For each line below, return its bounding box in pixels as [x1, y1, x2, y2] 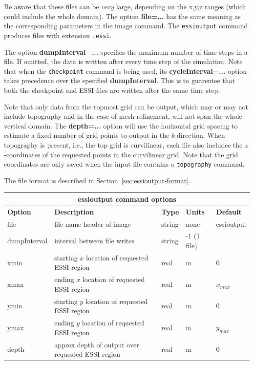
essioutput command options [78, 193, 176, 204]
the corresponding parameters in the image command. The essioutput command [4, 21, 248, 31]
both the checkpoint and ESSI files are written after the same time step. [4, 85, 220, 95]
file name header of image [54, 218, 131, 229]
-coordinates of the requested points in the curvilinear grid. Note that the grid [4, 149, 238, 159]
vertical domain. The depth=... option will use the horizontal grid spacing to [4, 120, 238, 130]
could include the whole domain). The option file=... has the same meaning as [4, 11, 241, 21]
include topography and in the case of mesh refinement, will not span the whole [4, 111, 242, 121]
